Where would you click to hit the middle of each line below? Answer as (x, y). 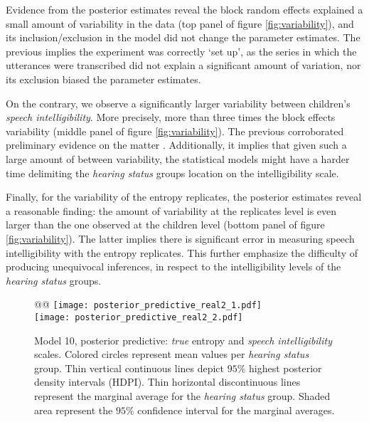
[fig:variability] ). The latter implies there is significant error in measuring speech (180, 238)
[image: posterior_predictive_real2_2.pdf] (139, 317)
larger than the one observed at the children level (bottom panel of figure (165, 225)
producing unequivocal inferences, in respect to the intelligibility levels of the (173, 267)
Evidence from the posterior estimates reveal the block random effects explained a (184, 9)
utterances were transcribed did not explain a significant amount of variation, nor (183, 65)
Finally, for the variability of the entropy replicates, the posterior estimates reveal (184, 197)
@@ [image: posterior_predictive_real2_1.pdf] (148, 304)
